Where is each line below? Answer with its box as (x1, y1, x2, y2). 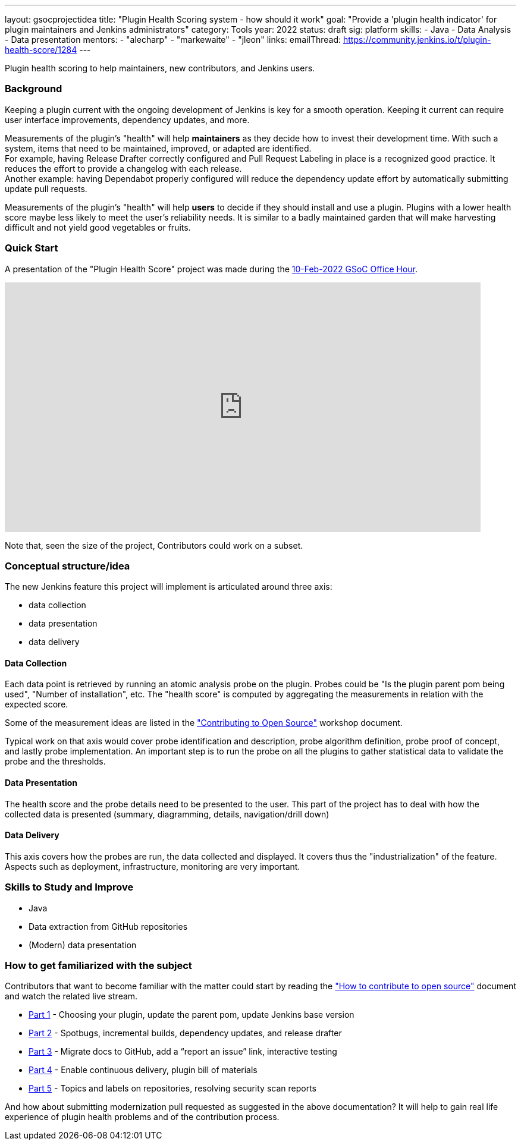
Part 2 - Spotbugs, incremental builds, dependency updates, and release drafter (29, 1028, 342, 1039)
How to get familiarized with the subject (5, 960, 192, 972)
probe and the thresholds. (5, 756, 106, 767)
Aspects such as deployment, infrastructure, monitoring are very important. (5, 861, 300, 872)
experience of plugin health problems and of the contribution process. (5, 1112, 280, 1122)
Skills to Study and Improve (5, 881, 134, 894)
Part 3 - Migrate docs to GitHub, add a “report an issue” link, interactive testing (29, 1046, 337, 1057)
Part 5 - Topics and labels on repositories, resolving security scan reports (29, 1083, 316, 1094)
